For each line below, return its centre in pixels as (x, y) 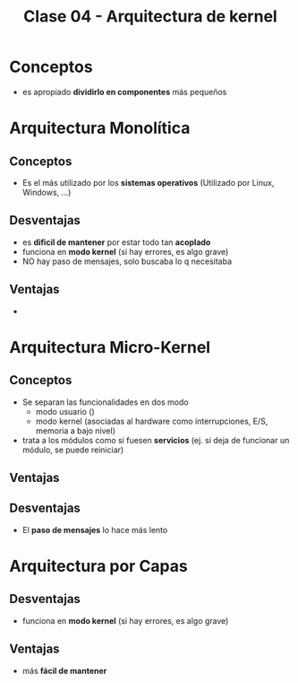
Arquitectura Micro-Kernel (110, 347)
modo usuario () (65, 411)
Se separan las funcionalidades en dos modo (106, 402)
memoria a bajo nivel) (76, 430)
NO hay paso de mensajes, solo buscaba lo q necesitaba (127, 261)
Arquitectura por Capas (98, 566)
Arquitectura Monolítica (100, 128)
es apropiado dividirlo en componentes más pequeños (124, 92)
